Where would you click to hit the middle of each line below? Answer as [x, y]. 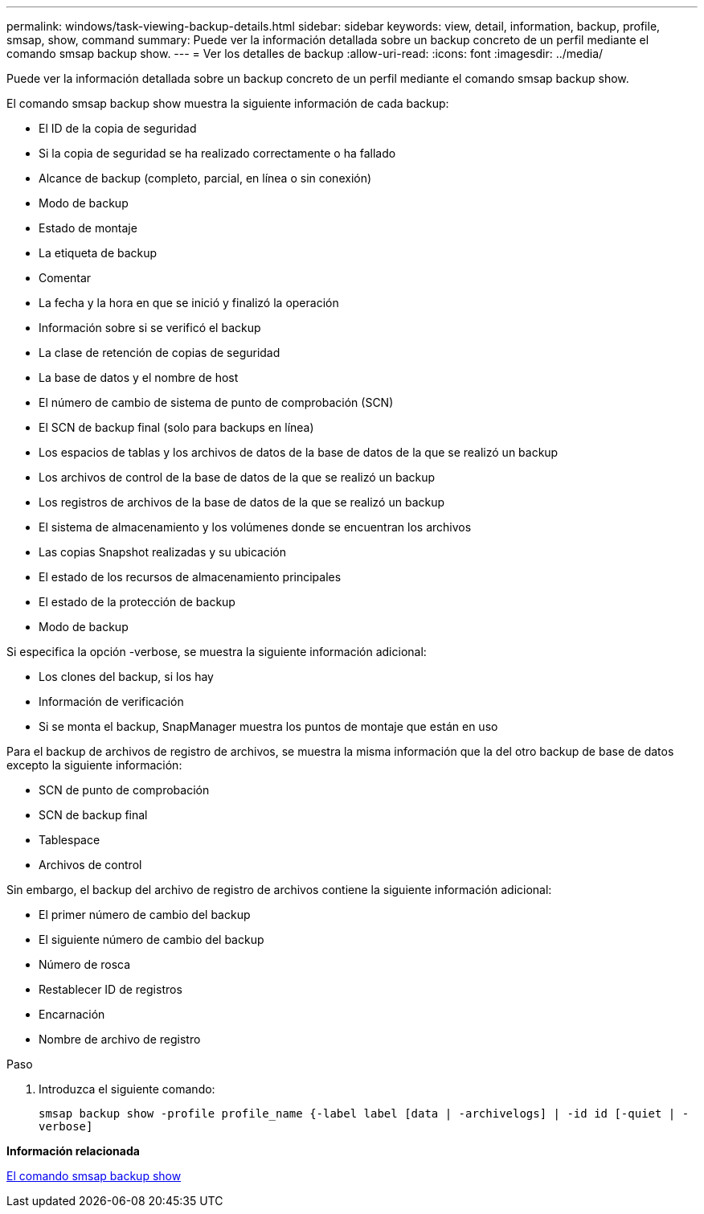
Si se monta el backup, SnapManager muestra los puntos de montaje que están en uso [268, 726]
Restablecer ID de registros [111, 989]
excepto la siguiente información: [94, 765]
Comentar [65, 278]
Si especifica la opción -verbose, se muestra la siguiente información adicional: [217, 652]
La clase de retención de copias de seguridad [160, 353]
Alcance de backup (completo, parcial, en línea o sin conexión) [205, 178]
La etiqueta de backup [98, 253]
